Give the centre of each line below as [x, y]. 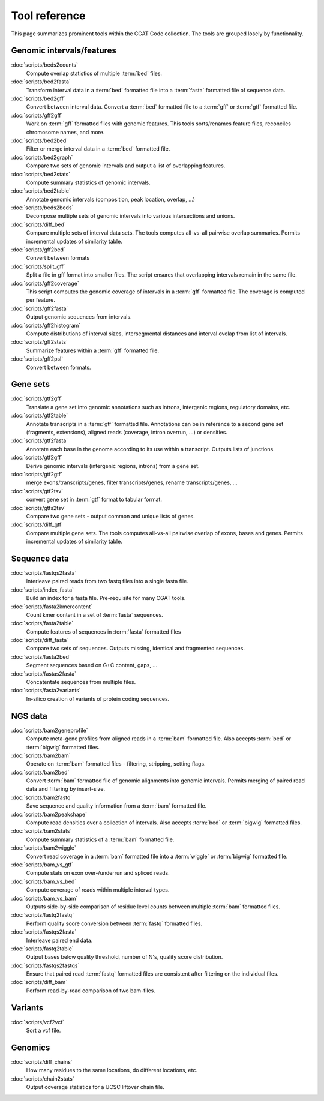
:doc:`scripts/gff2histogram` [46, 325]
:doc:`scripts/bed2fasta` [41, 82]
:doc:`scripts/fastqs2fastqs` [45, 965]
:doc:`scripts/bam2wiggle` [43, 848]
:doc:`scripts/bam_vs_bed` [44, 881]
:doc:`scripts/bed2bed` [40, 140]
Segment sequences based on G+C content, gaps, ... [91, 665]
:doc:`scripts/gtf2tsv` [37, 491]
